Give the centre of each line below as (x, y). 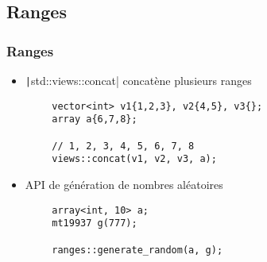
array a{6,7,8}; (95, 119)
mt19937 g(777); (95, 223)
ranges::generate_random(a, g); (137, 250)
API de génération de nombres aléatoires (124, 184)
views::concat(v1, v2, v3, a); (134, 159)
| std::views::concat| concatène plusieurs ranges (138, 80)
